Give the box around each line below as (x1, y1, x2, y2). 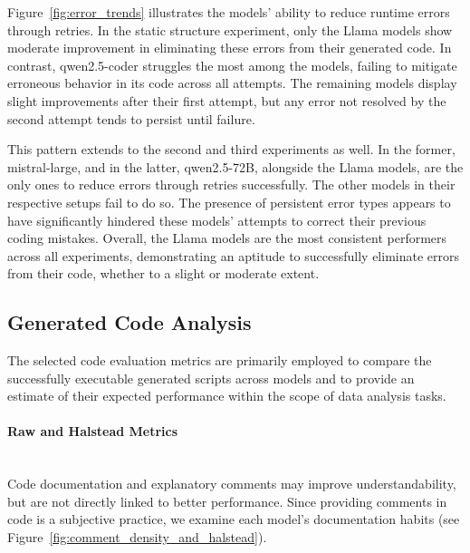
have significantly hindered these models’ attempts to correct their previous (7, 210, 427, 229)
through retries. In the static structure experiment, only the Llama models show (7, 20, 453, 39)
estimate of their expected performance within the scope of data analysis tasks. (7, 386, 446, 405)
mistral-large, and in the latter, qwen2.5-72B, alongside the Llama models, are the (7, 157, 464, 176)
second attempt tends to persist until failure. (7, 109, 255, 128)
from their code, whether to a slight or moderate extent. (7, 264, 320, 283)
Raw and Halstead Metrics (7, 422, 178, 441)
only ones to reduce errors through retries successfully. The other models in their (7, 175, 456, 194)
